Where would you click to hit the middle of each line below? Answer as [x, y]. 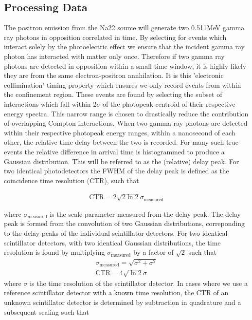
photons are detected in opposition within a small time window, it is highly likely [125, 66]
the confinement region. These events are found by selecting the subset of [113, 94]
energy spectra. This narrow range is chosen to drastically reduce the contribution [126, 113]
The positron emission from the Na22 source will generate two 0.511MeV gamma [124, 28]
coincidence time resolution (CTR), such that [72, 180]
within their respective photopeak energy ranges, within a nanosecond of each [120, 132]
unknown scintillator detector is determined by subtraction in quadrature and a [123, 302]
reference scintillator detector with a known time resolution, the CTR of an [116, 292]
